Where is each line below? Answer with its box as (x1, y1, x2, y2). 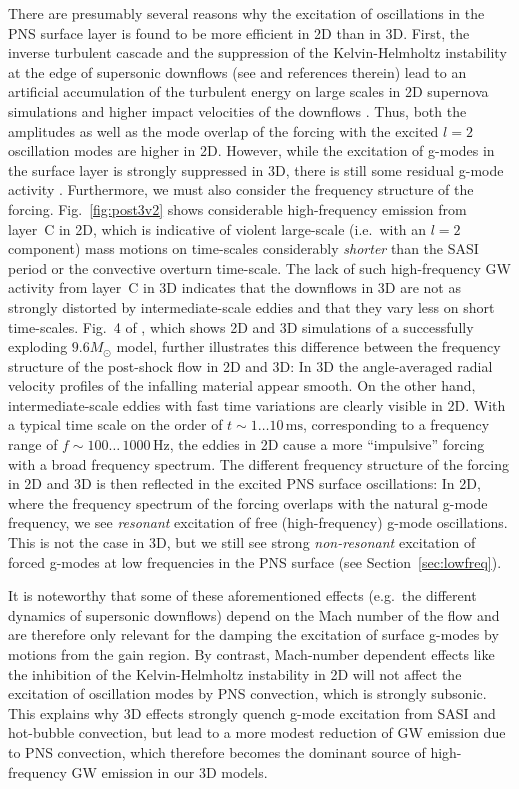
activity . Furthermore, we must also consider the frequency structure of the (8, 179, 474, 200)
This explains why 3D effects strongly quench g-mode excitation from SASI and (8, 702, 496, 723)
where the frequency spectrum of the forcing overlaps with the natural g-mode (8, 492, 488, 513)
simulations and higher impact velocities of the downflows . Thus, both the (8, 100, 467, 121)
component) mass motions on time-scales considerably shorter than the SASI (8, 238, 479, 259)
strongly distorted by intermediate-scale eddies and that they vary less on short (8, 296, 495, 317)
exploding (8, 336, 68, 357)
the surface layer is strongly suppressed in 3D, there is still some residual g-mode (8, 159, 504, 180)
